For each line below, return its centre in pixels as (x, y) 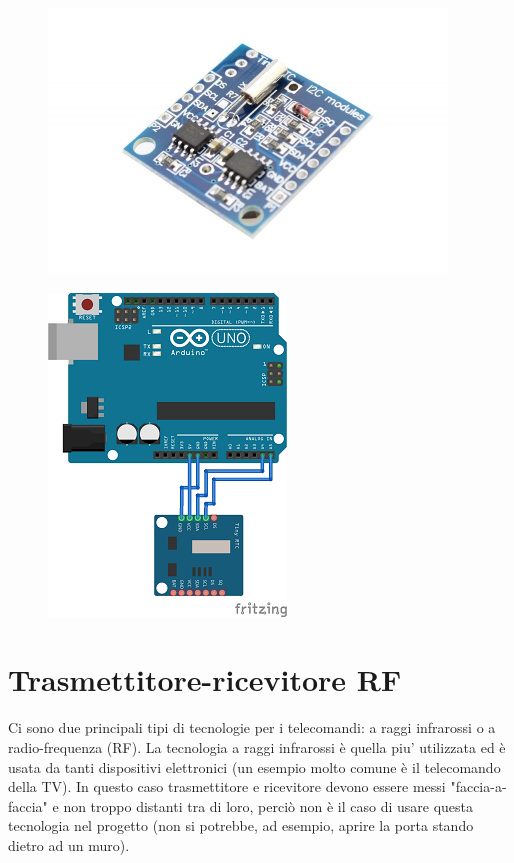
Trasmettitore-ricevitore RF (205, 679)
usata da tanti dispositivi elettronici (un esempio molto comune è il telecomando (254, 766)
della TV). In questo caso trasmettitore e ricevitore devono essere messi (227, 786)
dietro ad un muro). (69, 844)
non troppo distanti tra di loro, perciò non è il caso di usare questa (268, 805)
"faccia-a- (478, 786)
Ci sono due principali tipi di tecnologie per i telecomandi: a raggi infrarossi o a (252, 727)
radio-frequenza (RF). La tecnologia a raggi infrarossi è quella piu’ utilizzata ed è (257, 746)
